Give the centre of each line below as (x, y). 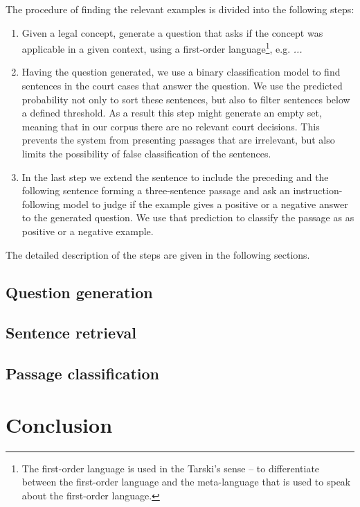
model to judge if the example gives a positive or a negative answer (205, 204)
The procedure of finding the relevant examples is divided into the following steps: (180, 9)
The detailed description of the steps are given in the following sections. (158, 254)
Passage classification (82, 373)
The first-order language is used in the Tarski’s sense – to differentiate (171, 468)
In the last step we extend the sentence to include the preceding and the (175, 177)
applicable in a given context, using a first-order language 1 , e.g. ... (162, 48)
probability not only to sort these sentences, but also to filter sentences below (186, 99)
